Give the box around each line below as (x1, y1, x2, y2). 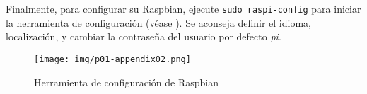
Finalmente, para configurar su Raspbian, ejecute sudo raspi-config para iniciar (6, 1, 361, 16)
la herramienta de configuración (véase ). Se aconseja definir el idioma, (6, 15, 311, 30)
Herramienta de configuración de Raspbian (34, 74, 219, 89)
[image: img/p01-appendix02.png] (34, 54, 191, 64)
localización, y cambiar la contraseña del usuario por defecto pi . (6, 29, 281, 44)
